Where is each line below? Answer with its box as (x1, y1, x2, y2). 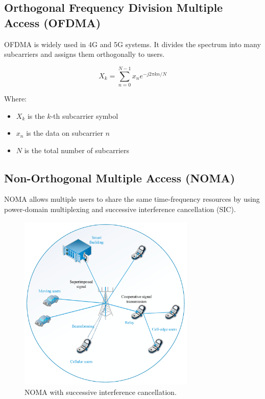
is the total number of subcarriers (24, 144, 130, 155)
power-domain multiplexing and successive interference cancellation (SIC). (4, 204, 236, 215)
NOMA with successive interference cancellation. (25, 386, 177, 397)
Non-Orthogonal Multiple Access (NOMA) (4, 170, 235, 185)
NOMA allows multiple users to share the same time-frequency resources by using (4, 194, 260, 204)
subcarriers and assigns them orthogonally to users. (4, 49, 165, 59)
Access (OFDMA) (4, 14, 101, 30)
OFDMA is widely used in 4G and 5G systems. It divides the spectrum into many (4, 38, 261, 49)
